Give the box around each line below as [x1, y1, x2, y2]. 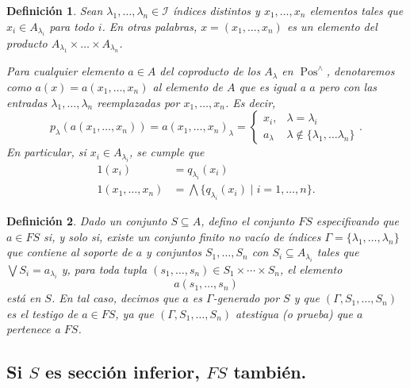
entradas [6, 94, 48, 110]
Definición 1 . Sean [6, 2, 103, 18]
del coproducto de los [159, 63, 261, 79]
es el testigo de [6, 305, 79, 321]
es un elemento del [286, 17, 377, 34]
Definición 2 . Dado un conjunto [6, 213, 167, 229]
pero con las [319, 79, 377, 94]
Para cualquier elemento [6, 63, 125, 79]
